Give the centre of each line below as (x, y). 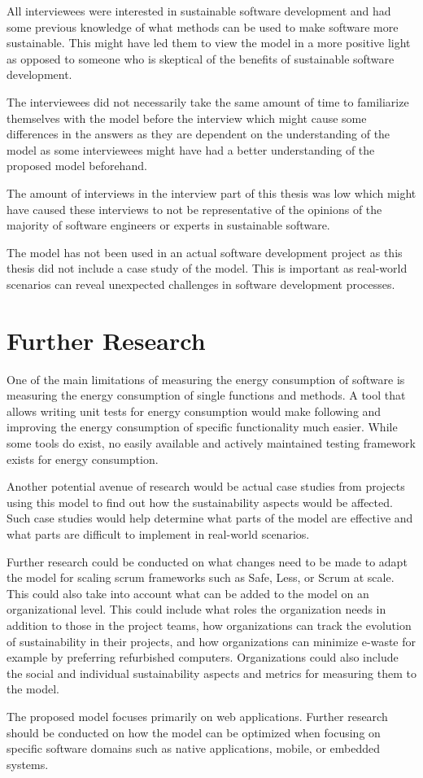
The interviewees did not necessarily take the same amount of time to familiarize (208, 101)
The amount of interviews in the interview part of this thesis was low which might (211, 192)
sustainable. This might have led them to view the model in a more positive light (209, 43)
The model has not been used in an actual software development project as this (205, 252)
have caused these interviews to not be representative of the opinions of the (194, 209)
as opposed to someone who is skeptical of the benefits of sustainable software (201, 58)
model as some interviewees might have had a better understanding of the (191, 149)
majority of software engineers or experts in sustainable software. (168, 225)
